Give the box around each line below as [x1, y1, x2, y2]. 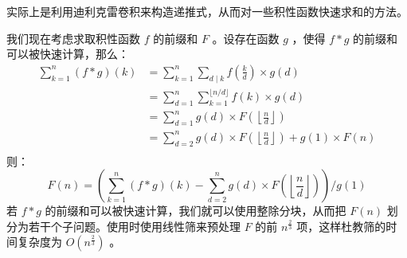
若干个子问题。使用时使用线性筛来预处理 [28, 217, 241, 234]
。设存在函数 [212, 29, 280, 46]
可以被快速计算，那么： [6, 45, 129, 62]
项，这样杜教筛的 [296, 217, 386, 234]
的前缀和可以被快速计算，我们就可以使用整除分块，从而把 [45, 202, 346, 219]
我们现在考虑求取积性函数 [6, 29, 140, 46]
